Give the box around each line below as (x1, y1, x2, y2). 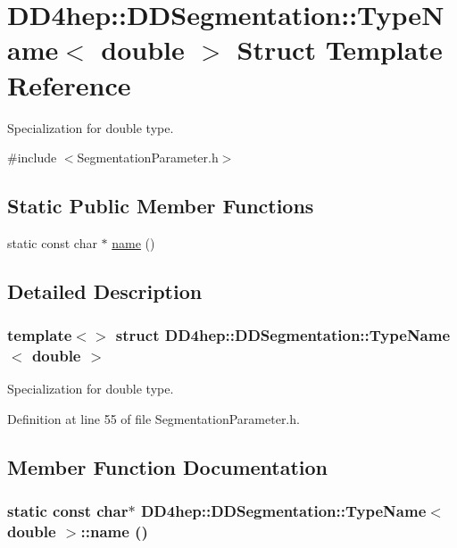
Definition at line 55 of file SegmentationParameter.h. (7, 410, 300, 428)
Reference (7, 66, 131, 103)
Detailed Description (7, 277, 203, 304)
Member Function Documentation (7, 453, 328, 480)
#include (7, 148, 57, 167)
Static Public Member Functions (7, 192, 314, 220)
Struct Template (237, 31, 443, 68)
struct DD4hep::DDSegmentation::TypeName (115, 324, 451, 346)
